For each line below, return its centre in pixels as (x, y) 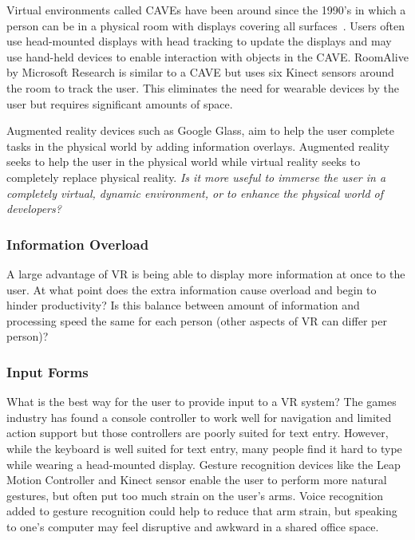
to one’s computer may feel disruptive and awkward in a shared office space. (193, 526)
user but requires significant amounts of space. (120, 103)
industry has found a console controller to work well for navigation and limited (199, 417)
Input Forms (47, 371)
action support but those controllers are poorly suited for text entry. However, (198, 433)
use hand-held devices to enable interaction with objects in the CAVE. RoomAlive (207, 56)
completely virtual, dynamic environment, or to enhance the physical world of (195, 193)
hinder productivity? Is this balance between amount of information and (183, 305)
